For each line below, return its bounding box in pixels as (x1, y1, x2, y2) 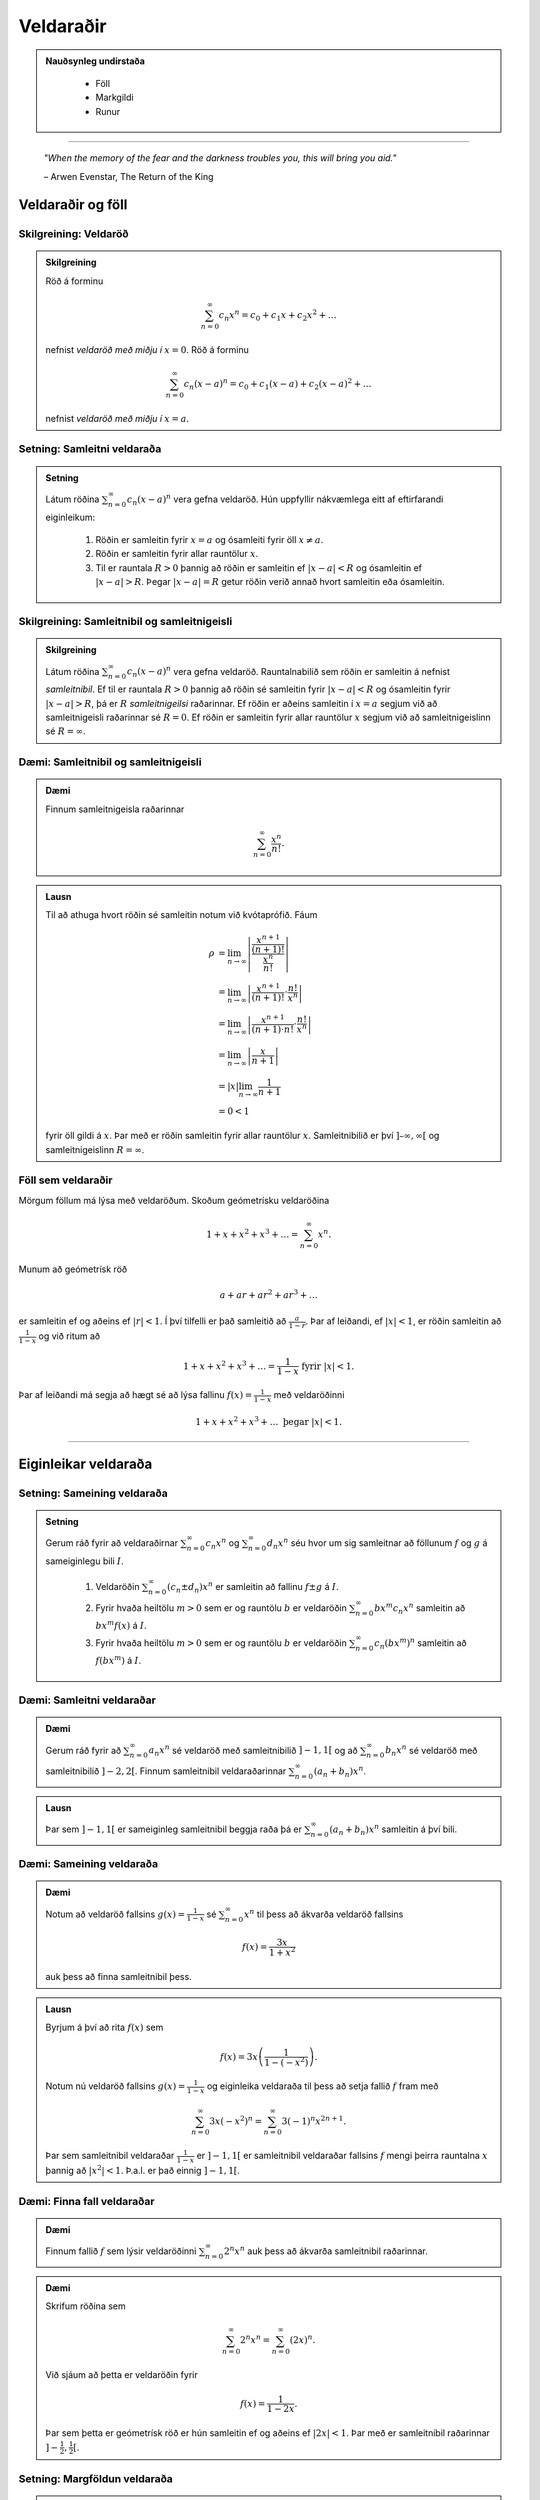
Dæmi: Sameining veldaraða (18, 1857, 159, 1871)
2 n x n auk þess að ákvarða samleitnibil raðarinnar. (223, 2244, 429, 2257)
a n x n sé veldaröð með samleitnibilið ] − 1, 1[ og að (148, 1743, 359, 1759)
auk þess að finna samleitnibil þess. (45, 1970, 192, 1982)
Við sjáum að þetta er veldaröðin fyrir (45, 2369, 199, 2381)
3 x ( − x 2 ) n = (209, 2113, 263, 2127)
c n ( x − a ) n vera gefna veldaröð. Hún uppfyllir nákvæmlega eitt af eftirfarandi (126, 492, 444, 507)
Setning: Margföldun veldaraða (18, 2471, 174, 2485)
